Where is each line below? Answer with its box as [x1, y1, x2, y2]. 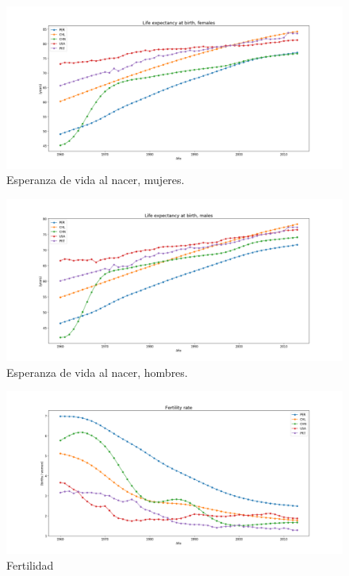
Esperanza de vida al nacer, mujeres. [6, 171, 185, 188]
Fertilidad [6, 556, 54, 573]
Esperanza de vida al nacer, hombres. [6, 363, 188, 380]
